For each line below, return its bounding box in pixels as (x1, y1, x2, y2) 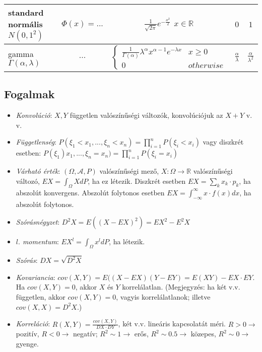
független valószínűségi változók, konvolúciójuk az (70, 110, 223, 120)
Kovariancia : (16, 271, 55, 282)
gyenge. (16, 338, 39, 348)
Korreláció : (16, 318, 50, 329)
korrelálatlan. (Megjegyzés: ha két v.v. (122, 281, 240, 292)
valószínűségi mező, (99, 166, 159, 176)
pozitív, (16, 328, 39, 339)
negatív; (73, 328, 98, 339)
